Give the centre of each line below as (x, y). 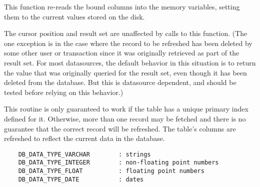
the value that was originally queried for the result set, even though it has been (125, 72)
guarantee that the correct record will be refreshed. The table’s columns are (120, 128)
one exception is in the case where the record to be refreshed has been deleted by (128, 43)
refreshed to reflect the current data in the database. (84, 138)
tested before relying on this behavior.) (64, 92)
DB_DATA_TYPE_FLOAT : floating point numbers (111, 171)
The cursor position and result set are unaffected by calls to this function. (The (126, 33)
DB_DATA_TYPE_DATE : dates (81, 179)
